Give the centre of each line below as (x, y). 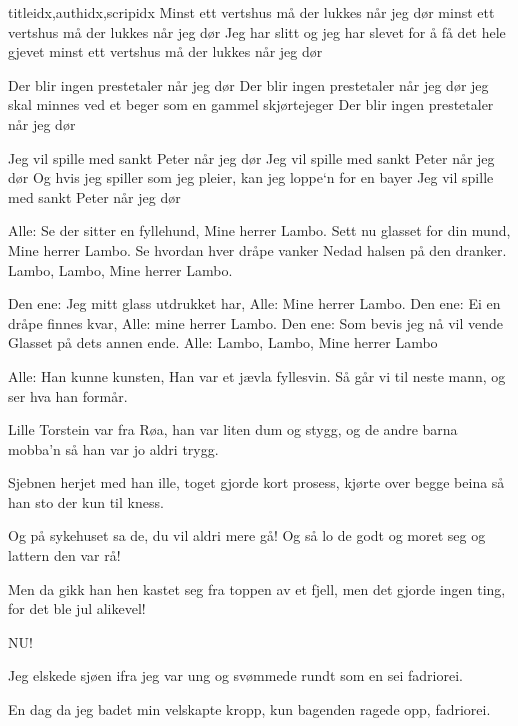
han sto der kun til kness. (86, 501)
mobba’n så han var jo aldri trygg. (113, 448)
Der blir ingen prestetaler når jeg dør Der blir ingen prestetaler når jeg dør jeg (248, 84)
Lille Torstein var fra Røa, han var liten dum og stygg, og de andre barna (233, 429)
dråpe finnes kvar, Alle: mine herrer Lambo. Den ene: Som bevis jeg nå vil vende (256, 322)
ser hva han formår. (68, 395)
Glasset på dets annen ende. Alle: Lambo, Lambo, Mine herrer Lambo (223, 342)
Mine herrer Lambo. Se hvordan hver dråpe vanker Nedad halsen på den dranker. (257, 249)
